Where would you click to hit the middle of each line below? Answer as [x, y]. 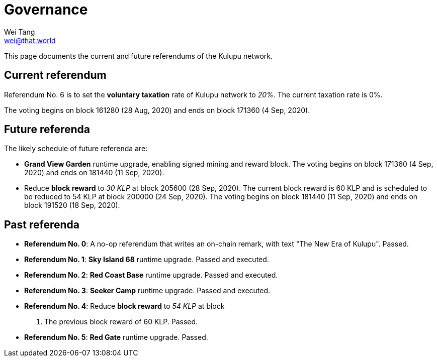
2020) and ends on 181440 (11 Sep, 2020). [94, 173]
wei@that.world [30, 40]
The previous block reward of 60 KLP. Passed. [121, 322]
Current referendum [55, 75]
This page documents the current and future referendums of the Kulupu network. [139, 56]
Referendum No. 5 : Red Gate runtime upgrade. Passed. [116, 337]
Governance [46, 10]
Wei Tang [20, 32]
